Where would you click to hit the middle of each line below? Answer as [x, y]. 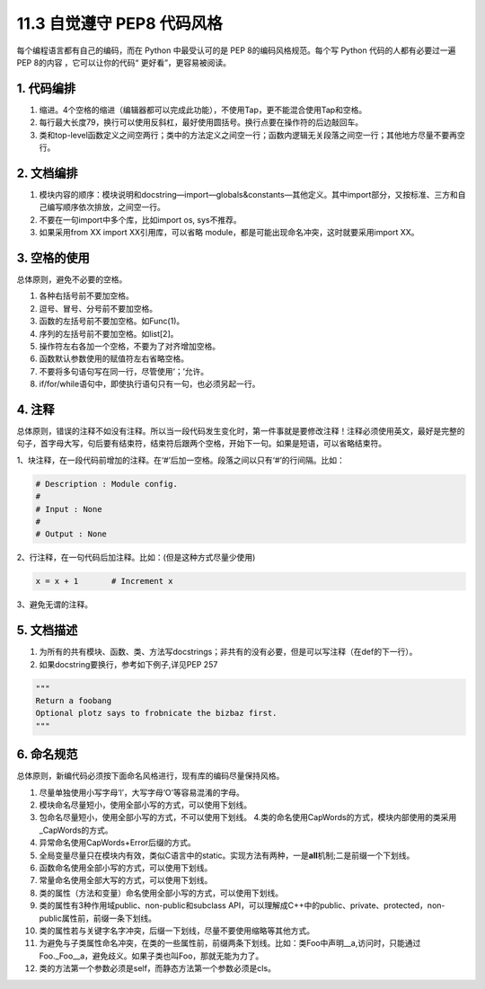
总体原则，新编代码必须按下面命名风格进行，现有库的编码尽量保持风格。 [150, 776]
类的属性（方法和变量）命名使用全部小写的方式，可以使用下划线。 [161, 893]
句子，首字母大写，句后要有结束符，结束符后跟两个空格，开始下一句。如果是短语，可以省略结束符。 [201, 444]
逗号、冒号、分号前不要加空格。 [98, 308]
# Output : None [71, 534]
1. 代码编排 [46, 88]
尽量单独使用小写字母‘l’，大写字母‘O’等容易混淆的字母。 [141, 792]
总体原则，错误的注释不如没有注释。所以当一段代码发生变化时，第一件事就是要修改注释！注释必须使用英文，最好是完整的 [241, 431]
